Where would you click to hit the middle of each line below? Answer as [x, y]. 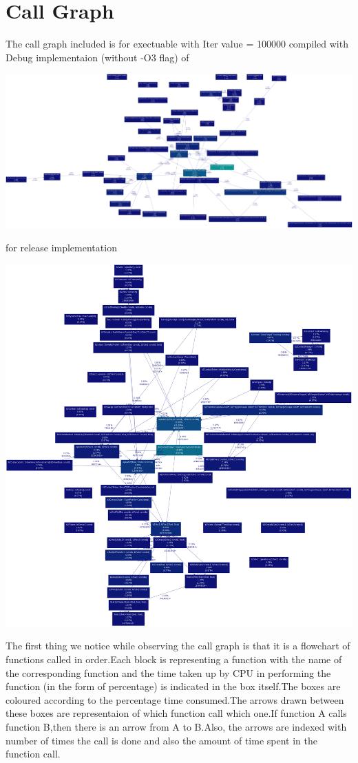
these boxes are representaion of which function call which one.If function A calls [176, 713]
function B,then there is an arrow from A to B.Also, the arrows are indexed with [176, 726]
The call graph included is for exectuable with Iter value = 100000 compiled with [177, 44]
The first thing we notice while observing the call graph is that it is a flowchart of [178, 646]
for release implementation [61, 247]
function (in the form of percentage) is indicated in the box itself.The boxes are [173, 686]
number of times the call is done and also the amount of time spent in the [161, 740]
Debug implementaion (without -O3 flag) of [97, 57]
